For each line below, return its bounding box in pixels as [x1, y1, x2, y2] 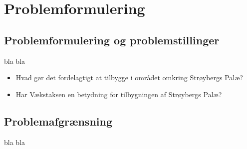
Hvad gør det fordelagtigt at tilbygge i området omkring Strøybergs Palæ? [15, 72, 243, 83]
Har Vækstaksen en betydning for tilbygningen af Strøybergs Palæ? [15, 89, 222, 99]
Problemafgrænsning [4, 113, 112, 129]
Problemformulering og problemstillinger [4, 32, 220, 47]
